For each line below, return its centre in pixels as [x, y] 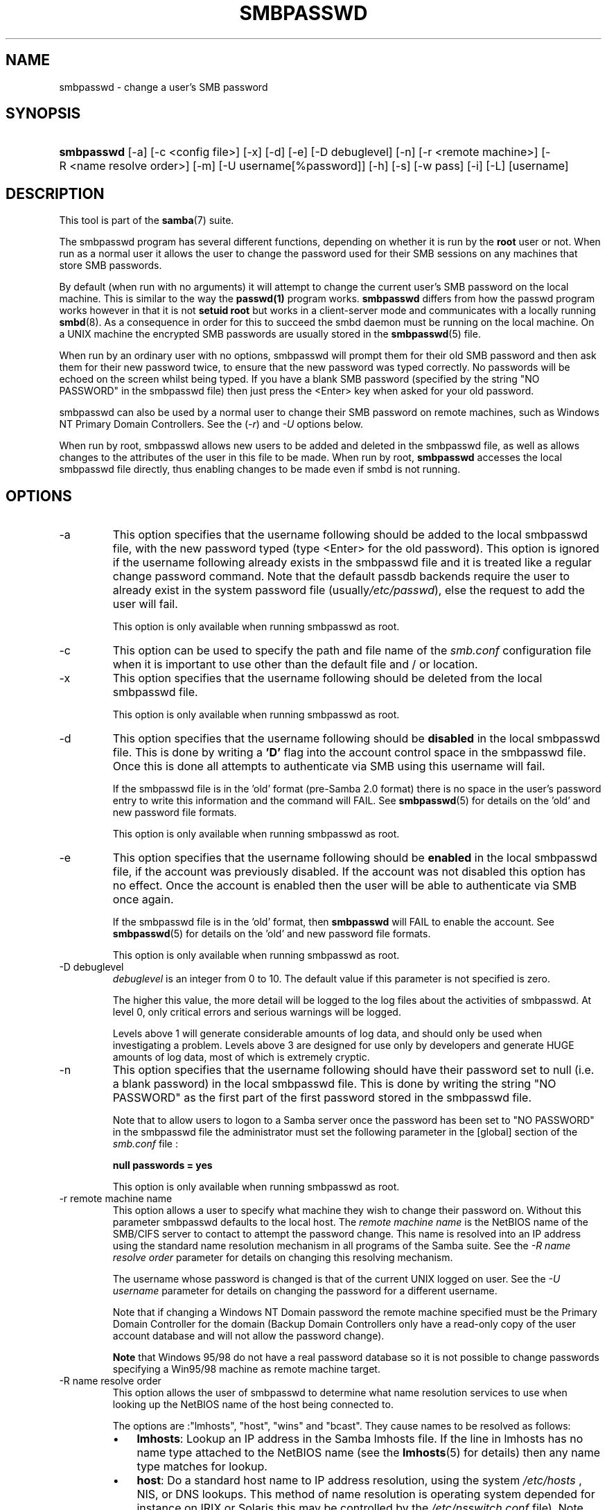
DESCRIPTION [55, 193]
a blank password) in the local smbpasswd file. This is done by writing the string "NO [334, 1084]
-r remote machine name [116, 1199]
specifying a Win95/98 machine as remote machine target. [246, 1369]
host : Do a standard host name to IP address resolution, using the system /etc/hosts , [359, 1481]
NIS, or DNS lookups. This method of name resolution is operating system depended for [366, 1494]
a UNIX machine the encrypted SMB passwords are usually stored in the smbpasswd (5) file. [270, 334]
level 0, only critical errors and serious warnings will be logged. [257, 1012]
